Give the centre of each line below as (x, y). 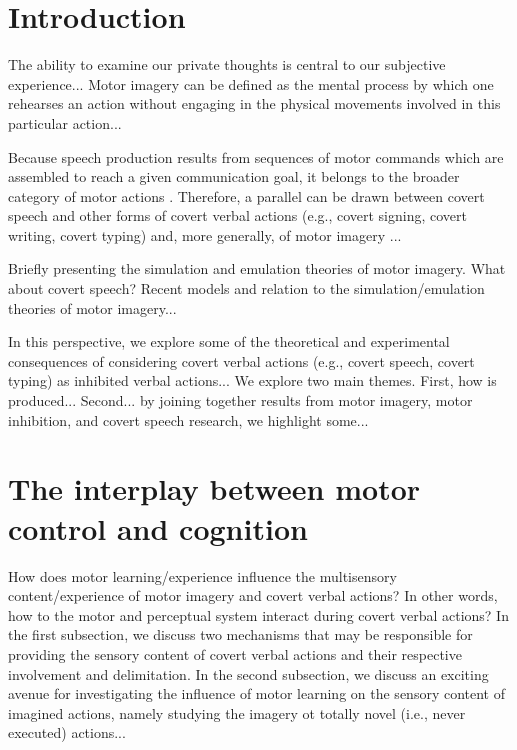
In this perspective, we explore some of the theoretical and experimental (229, 341)
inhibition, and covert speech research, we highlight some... (188, 419)
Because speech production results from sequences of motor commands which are (256, 156)
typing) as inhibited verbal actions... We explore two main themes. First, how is (252, 380)
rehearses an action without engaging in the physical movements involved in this (254, 103)
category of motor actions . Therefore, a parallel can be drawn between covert (246, 195)
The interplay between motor (214, 488)
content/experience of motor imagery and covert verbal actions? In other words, (253, 595)
